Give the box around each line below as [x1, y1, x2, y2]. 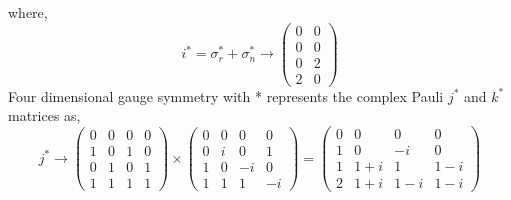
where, [8, 2, 48, 22]
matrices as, [8, 105, 81, 126]
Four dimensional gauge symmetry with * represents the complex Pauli [8, 85, 444, 106]
